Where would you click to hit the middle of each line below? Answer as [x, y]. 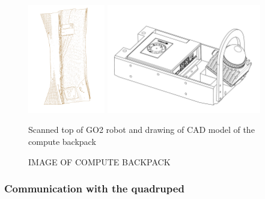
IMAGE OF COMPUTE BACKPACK [99, 161]
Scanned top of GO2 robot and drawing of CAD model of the [142, 130]
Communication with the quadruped [94, 188]
